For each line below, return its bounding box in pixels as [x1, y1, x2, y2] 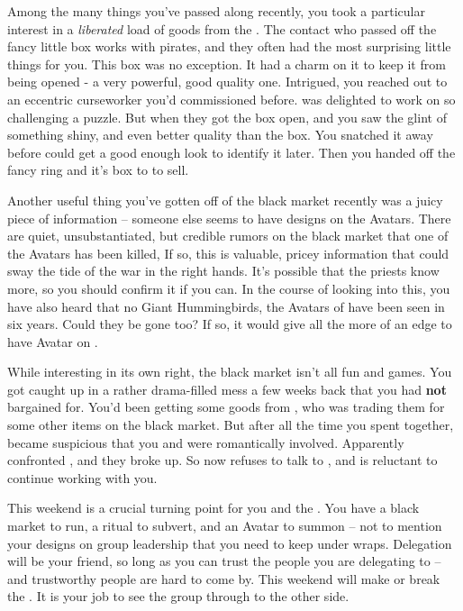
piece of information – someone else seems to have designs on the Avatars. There [7, 208, 451, 227]
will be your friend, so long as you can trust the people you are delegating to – [7, 552, 441, 570]
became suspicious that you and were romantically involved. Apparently [7, 433, 404, 451]
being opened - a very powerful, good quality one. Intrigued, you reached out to [7, 72, 448, 91]
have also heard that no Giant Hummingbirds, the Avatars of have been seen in [7, 296, 445, 315]
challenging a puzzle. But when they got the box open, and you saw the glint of [7, 107, 447, 126]
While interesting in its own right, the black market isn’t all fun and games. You [7, 362, 452, 381]
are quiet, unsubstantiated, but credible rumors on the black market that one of [7, 226, 449, 245]
